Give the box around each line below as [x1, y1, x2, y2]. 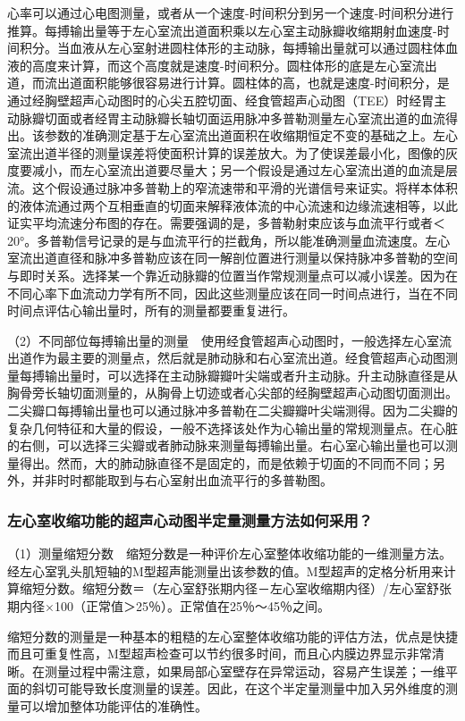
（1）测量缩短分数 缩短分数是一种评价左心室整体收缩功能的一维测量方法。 [7, 544, 452, 563]
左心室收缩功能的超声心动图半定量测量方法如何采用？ [7, 508, 373, 531]
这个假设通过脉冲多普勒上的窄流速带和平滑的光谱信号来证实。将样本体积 [31, 178, 458, 197]
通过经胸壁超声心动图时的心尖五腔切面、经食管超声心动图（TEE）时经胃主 [7, 90, 447, 109]
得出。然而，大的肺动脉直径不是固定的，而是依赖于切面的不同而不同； [19, 453, 433, 472]
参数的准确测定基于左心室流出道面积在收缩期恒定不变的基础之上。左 [44, 126, 445, 145]
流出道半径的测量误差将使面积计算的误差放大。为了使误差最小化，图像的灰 [19, 143, 458, 162]
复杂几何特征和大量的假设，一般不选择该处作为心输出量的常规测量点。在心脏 [7, 418, 458, 437]
